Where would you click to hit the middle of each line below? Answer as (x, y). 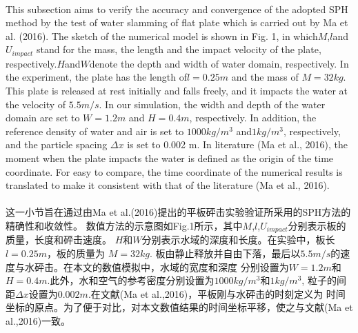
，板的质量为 (76, 253)
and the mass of (265, 77)
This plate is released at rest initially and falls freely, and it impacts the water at (177, 91)
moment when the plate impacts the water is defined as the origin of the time (170, 158)
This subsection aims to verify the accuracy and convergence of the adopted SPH (177, 9)
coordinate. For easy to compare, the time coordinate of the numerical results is (174, 171)
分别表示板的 (317, 225)
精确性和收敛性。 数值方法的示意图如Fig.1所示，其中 (124, 225)
